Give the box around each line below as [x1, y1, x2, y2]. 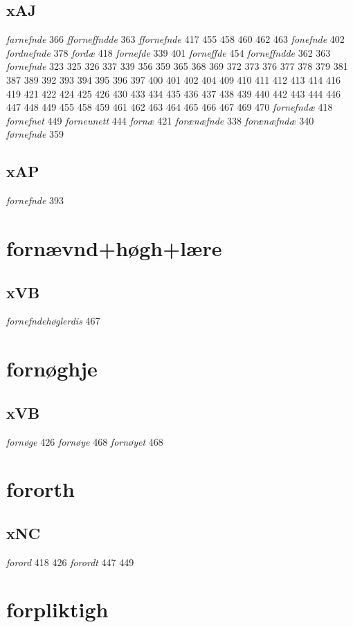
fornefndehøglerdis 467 [6, 313, 100, 328]
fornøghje [6, 354, 98, 383]
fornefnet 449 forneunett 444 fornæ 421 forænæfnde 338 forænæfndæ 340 [6, 113, 314, 127]
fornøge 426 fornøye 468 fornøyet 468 [6, 434, 163, 448]
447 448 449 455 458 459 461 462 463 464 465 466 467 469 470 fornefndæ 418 [6, 100, 333, 114]
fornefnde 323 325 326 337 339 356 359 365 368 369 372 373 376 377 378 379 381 [6, 59, 348, 73]
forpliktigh [6, 595, 109, 624]
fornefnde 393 [6, 193, 64, 208]
